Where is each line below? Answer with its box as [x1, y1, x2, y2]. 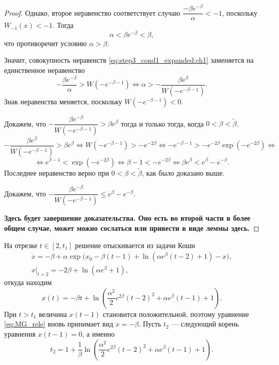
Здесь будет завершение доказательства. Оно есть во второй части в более [4, 213, 251, 223]
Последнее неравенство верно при [4, 167, 109, 178]
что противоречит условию [4, 37, 87, 48]
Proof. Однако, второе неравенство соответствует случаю [4, 7, 181, 18]
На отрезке [4, 239, 38, 250]
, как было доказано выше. [142, 167, 225, 178]
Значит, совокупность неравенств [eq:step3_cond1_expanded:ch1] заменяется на [4, 55, 254, 65]
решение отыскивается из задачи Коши [75, 239, 195, 250]
